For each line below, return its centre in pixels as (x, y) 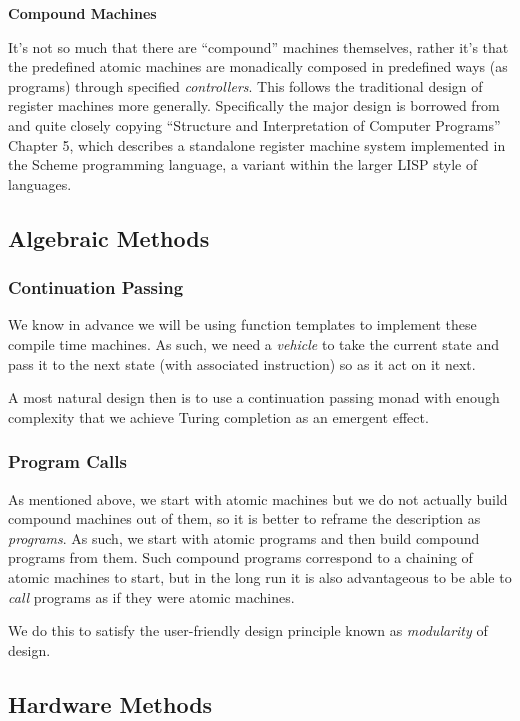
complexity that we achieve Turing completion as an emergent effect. (218, 416)
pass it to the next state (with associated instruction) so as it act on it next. (242, 363)
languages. (40, 183)
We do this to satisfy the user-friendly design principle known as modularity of (248, 630)
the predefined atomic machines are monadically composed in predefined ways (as (258, 66)
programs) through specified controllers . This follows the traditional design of (245, 85)
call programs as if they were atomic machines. (151, 596)
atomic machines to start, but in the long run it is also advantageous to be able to (260, 576)
